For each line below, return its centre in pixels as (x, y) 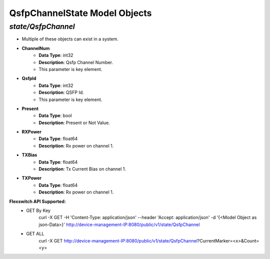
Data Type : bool (55, 115)
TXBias (29, 155)
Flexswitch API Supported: (37, 201)
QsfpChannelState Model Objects (80, 13)
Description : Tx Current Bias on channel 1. (82, 169)
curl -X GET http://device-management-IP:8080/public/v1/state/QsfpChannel (118, 240)
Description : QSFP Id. (61, 92)
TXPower (32, 178)
